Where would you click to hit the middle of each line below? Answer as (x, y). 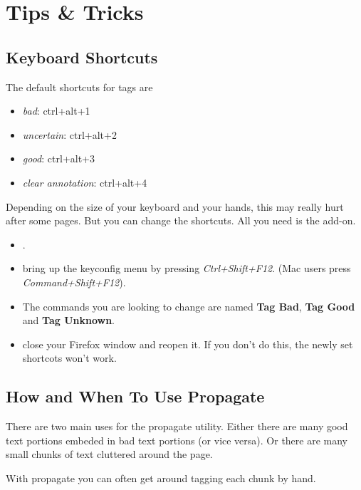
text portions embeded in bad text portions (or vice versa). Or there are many (177, 440)
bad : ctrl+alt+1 (56, 111)
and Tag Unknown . (68, 320)
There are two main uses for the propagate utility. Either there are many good (177, 426)
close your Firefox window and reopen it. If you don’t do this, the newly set (188, 344)
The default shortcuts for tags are (79, 87)
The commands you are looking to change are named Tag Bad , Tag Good (189, 306)
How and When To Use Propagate (135, 396)
